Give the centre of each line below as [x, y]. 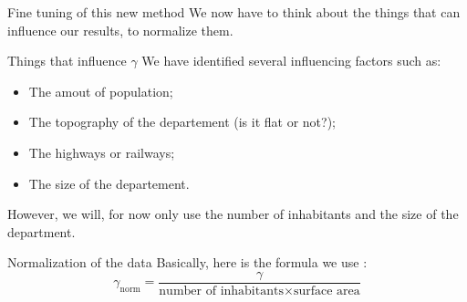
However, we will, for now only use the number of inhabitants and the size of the [233, 214]
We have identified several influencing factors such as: [291, 61]
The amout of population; [101, 91]
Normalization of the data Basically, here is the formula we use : [187, 262]
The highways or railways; [102, 152]
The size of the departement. [109, 183]
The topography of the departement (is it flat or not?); [182, 122]
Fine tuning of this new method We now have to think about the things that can [234, 12]
